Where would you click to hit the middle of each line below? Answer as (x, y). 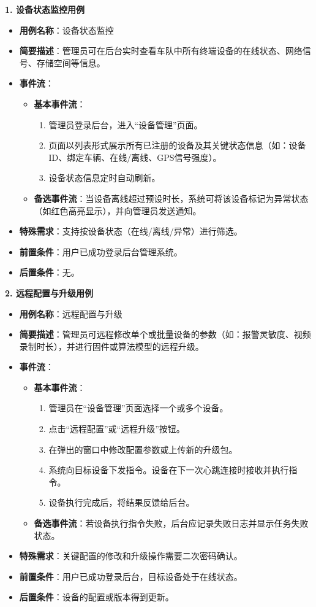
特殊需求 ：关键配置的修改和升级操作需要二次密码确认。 (131, 556)
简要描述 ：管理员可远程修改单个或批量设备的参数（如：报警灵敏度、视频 (165, 334)
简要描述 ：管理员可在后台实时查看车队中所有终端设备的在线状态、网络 (161, 51)
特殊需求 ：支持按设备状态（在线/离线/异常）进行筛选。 (131, 231)
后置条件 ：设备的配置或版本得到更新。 (96, 597)
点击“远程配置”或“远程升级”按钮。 (117, 429)
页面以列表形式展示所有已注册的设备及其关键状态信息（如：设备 (177, 145)
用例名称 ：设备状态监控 (66, 30)
